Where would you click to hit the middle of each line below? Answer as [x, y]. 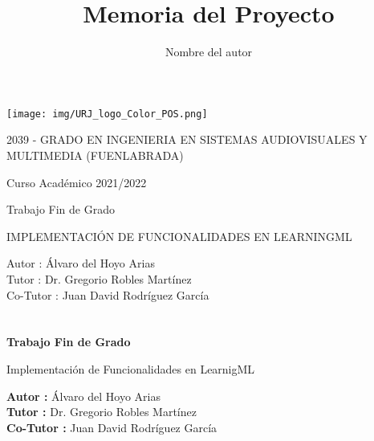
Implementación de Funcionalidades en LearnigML [131, 368]
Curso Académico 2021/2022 [77, 182]
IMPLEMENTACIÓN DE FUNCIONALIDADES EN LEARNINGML [179, 236]
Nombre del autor [209, 52]
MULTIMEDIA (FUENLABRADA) [95, 155]
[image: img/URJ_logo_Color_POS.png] [107, 114]
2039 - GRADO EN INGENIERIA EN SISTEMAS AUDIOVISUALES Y [187, 139]
